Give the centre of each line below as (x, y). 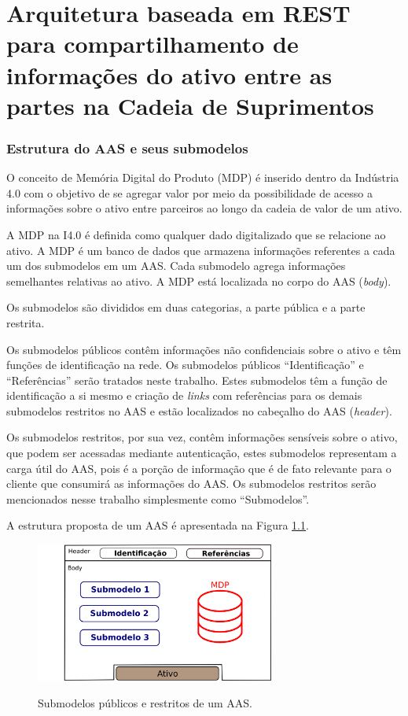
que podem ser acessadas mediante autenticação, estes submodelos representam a (202, 453)
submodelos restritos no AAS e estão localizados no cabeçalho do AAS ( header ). (199, 410)
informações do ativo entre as (169, 74)
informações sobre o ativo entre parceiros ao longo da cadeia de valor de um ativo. (204, 208)
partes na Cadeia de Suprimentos (190, 105)
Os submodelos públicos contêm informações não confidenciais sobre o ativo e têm (204, 349)
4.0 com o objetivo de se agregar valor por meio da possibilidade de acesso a (189, 192)
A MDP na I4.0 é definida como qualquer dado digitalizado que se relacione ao (196, 234)
